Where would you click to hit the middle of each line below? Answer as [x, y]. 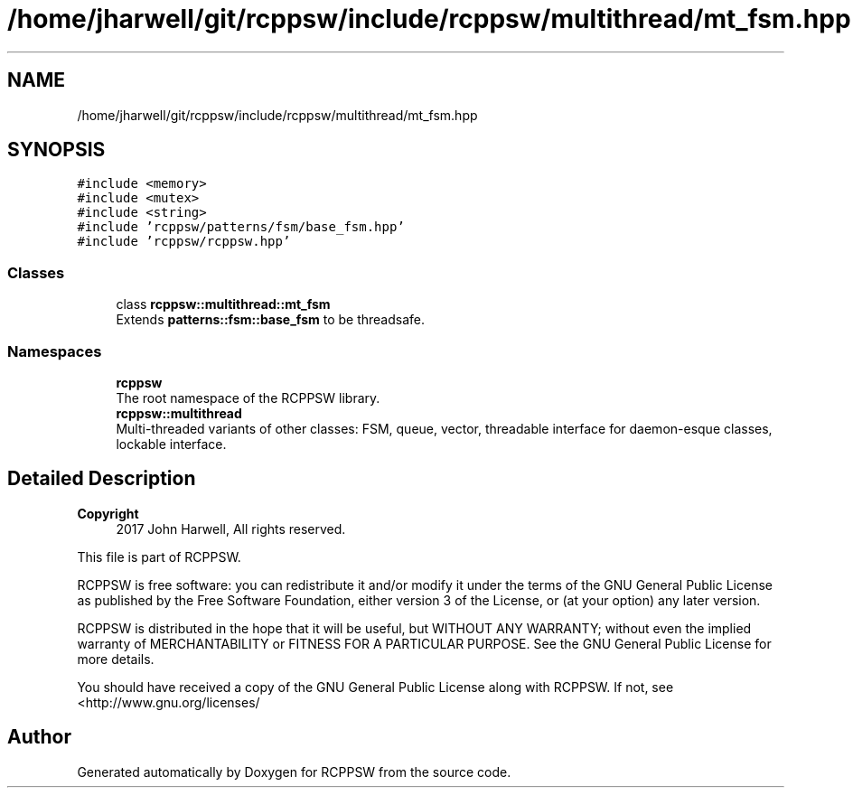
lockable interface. [171, 444]
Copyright [108, 513]
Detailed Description [102, 479]
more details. [116, 659]
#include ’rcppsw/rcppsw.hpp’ [184, 242]
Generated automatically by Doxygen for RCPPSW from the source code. [294, 772]
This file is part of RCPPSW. [159, 556]
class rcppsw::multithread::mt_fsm [223, 304]
